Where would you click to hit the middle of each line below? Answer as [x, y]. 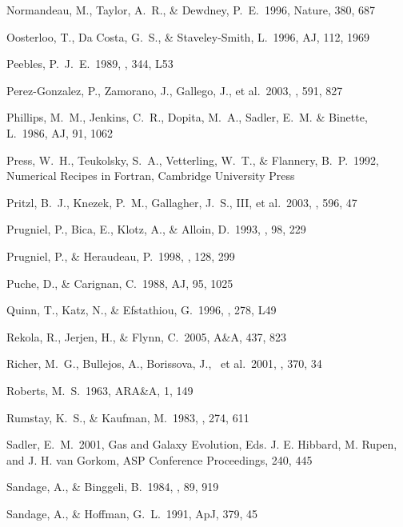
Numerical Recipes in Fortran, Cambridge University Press [151, 176]
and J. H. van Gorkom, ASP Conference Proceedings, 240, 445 [160, 459]
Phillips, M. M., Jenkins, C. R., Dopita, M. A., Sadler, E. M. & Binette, [187, 117]
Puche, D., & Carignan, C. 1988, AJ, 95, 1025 [120, 283]
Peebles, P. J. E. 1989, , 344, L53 [90, 64]
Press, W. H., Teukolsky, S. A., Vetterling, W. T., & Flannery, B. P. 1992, [193, 160]
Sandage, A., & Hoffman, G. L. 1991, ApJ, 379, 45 [132, 513]
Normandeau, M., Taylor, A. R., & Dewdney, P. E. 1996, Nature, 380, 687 [191, 10]
